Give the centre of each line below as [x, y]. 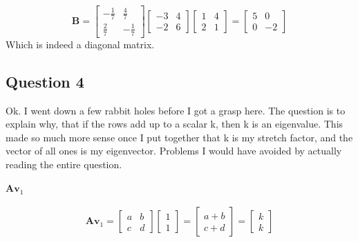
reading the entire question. [64, 164]
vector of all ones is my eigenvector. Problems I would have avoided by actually [174, 151]
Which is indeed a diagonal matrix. [80, 44]
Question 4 [45, 81]
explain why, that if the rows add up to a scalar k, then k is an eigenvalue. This [175, 124]
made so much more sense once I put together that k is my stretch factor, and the [179, 137]
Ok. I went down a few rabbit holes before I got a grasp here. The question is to [176, 110]
